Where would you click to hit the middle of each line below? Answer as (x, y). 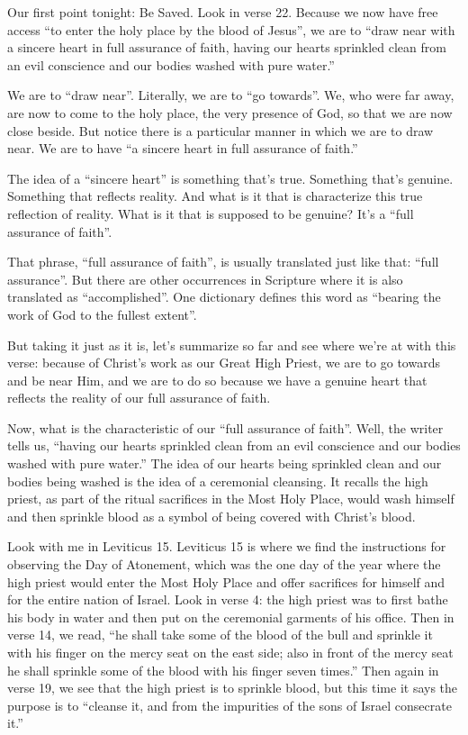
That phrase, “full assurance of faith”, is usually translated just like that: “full (223, 262)
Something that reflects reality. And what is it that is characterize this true (215, 196)
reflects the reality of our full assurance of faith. (139, 398)
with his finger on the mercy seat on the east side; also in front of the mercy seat (230, 652)
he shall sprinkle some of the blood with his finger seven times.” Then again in (223, 670)
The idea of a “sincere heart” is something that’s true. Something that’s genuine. (230, 178)
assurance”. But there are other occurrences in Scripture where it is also (205, 279)
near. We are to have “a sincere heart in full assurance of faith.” (183, 148)
